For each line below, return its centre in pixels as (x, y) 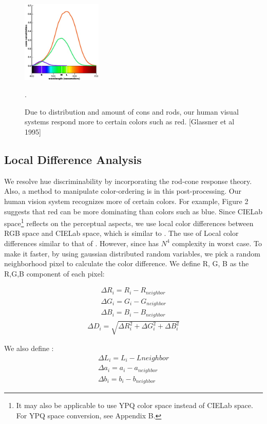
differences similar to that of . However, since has (82, 243)
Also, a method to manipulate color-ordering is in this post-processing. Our (123, 191)
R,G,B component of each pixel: (54, 273)
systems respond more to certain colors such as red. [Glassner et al (130, 122)
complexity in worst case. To (217, 243)
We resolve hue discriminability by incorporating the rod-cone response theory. (128, 181)
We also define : (29, 348)
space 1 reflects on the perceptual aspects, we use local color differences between (129, 222)
